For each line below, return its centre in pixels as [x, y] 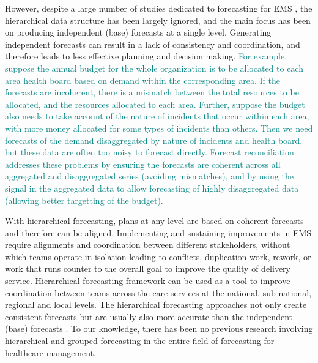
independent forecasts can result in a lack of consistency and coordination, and [153, 44]
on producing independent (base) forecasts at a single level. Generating [138, 32]
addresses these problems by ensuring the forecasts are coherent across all [143, 164]
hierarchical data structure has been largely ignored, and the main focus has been [158, 20]
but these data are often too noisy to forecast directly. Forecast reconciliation [150, 152]
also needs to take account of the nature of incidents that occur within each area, [157, 116]
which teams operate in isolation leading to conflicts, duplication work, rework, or [158, 256]
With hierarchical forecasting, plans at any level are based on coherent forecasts [154, 221]
